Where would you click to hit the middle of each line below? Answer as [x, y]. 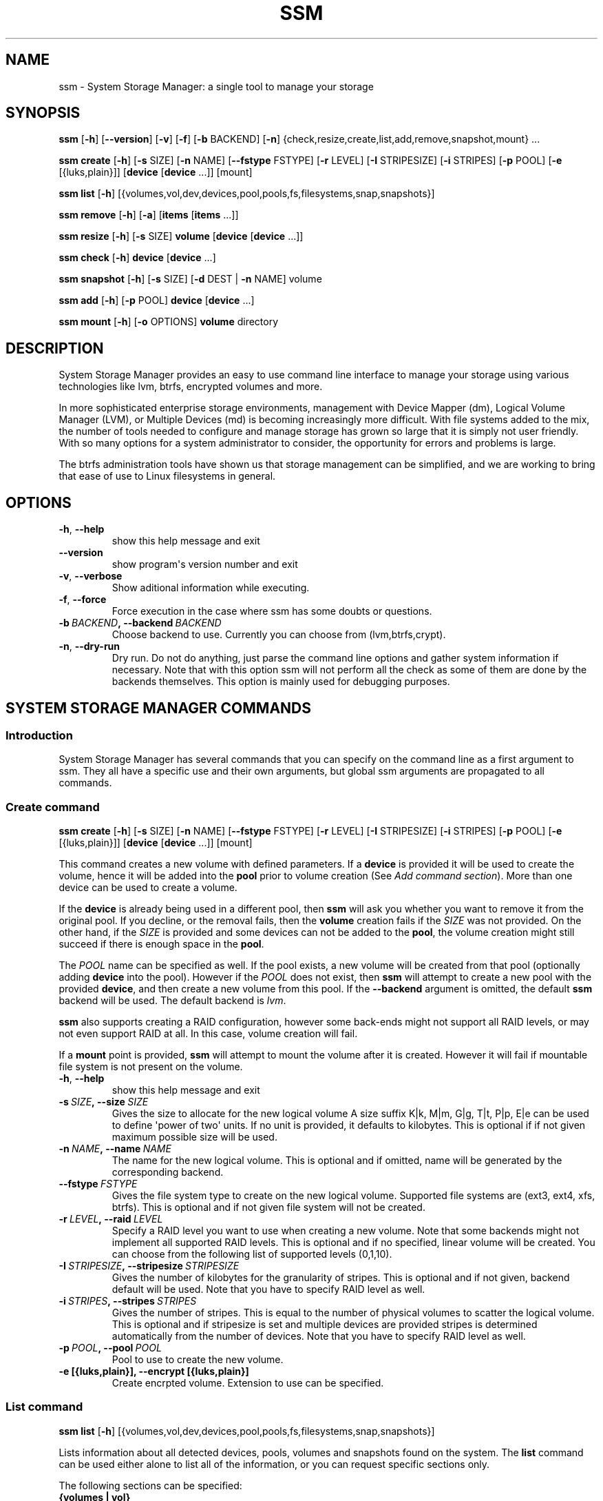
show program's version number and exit [205, 564]
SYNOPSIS [43, 113]
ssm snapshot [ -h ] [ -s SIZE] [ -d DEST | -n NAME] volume [190, 279]
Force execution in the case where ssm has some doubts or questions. [272, 611]
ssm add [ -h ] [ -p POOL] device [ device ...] [157, 300]
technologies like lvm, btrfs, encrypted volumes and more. [191, 387]
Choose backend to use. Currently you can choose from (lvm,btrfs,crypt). [279, 635]
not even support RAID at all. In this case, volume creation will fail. [208, 1034]
